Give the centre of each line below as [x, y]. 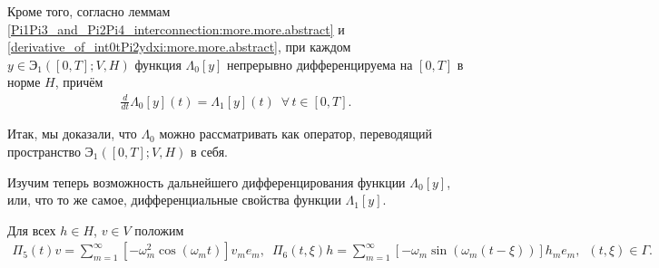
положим [159, 230]
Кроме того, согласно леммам [89, 11]
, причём [79, 82]
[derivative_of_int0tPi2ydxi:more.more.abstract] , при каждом [179, 47]
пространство [44, 151]
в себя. [209, 151]
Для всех [32, 230]
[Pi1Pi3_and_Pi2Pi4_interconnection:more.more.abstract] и [176, 29]
